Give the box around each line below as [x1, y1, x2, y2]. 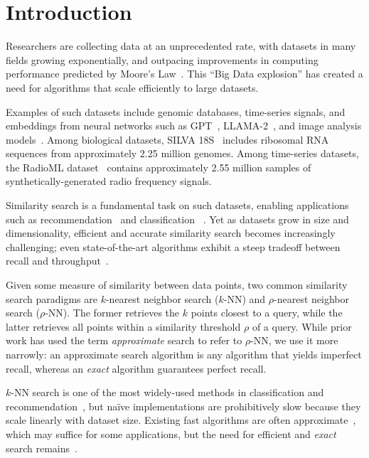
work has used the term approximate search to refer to [6, 333, 242, 348]
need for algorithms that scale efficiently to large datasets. [6, 80, 259, 95]
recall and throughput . [6, 253, 109, 268]
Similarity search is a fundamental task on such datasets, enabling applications [6, 198, 349, 213]
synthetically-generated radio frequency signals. [6, 174, 212, 188]
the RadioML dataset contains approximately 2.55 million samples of [6, 159, 311, 174]
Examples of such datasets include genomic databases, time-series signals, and [6, 104, 346, 119]
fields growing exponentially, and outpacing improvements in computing [6, 52, 319, 67]
